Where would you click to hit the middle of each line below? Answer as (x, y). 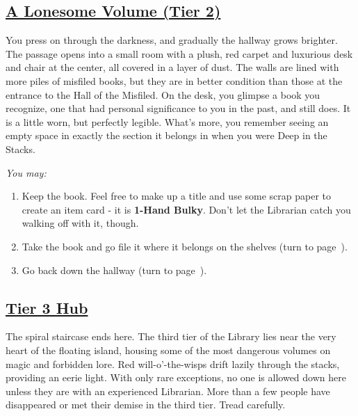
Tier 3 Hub (47, 307)
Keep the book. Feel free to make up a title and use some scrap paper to (177, 196)
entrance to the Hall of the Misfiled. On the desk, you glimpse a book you (163, 94)
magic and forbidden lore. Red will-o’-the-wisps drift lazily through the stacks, (173, 363)
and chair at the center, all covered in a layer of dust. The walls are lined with (172, 67)
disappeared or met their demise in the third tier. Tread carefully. (146, 405)
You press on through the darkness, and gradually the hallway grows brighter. (172, 40)
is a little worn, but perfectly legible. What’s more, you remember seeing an (167, 121)
